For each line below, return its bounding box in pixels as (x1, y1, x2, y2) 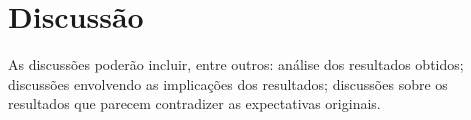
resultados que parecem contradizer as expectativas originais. (8, 93, 381, 114)
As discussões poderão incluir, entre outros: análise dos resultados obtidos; (8, 54, 464, 75)
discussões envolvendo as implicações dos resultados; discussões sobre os (8, 73, 448, 94)
